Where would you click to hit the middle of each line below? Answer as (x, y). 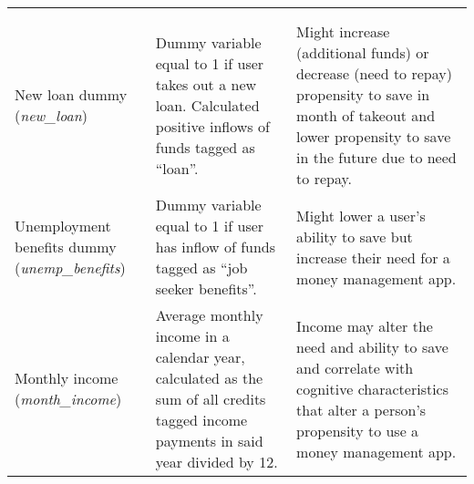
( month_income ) (68, 399)
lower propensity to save (374, 136)
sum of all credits (211, 399)
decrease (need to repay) (374, 73)
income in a (192, 336)
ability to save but (355, 236)
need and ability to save (372, 346)
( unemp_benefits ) (70, 268)
